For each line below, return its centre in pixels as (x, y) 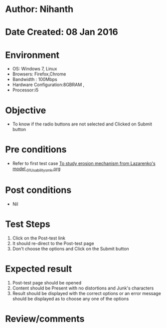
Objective (26, 110)
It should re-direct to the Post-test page (53, 243)
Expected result (39, 269)
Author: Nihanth (39, 9)
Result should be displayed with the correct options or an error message (86, 293)
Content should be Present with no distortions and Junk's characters (83, 288)
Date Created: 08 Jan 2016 (62, 32)
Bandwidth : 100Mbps (35, 79)
